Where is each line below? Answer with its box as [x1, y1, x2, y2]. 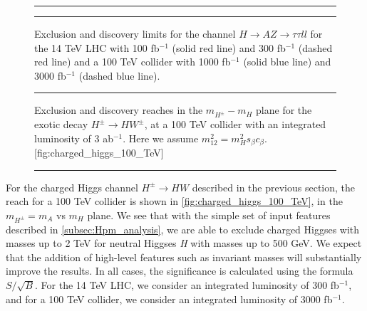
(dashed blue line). [78, 68, 160, 83]
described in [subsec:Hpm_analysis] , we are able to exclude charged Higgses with [6, 221, 360, 236]
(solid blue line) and [243, 54, 331, 69]
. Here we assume [123, 130, 199, 145]
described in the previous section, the [192, 179, 356, 194]
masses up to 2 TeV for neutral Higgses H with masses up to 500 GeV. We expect [6, 236, 362, 251]
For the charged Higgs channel [6, 179, 138, 194]
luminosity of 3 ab [34, 130, 113, 145]
